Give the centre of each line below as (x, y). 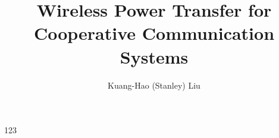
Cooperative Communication (154, 33)
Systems (154, 56)
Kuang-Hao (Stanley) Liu (154, 85)
